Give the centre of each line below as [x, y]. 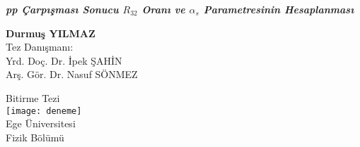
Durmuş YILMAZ [51, 33]
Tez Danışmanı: [40, 47]
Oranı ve [163, 9]
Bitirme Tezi [33, 97]
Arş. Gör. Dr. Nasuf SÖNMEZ [72, 74]
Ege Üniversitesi [41, 123]
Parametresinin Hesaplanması [279, 9]
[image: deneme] [44, 111]
